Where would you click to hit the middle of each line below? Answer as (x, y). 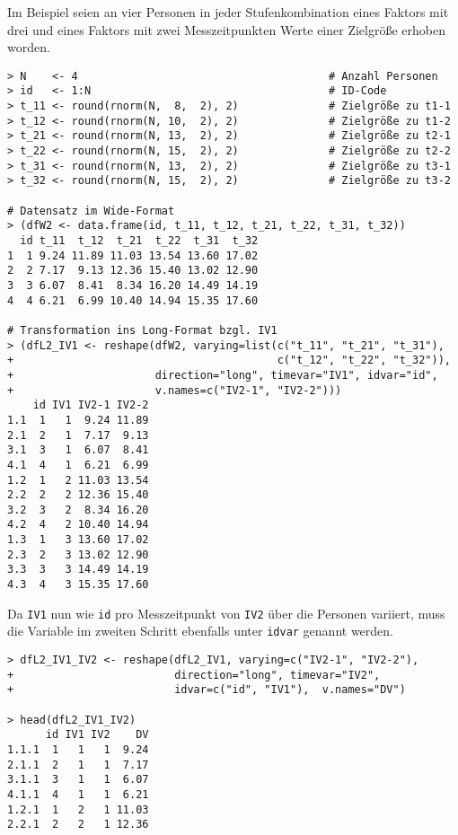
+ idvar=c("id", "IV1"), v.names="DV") (207, 690)
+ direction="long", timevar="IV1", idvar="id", (223, 375)
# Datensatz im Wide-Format (91, 211)
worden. (29, 47)
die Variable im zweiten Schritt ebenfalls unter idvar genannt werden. (200, 631)
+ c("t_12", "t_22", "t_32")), (229, 360)
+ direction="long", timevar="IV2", (194, 675)
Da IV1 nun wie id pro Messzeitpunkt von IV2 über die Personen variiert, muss (226, 613)
